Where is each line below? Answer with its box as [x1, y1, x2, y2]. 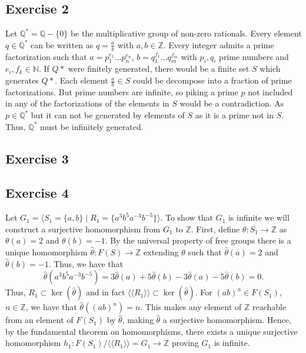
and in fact [85, 286, 125, 298]
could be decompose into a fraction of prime [132, 74, 292, 86]
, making [122, 314, 154, 326]
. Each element [55, 74, 108, 86]
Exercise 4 [5, 184, 69, 202]
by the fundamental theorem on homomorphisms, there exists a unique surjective [5, 325, 298, 337]
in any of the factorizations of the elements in [5, 97, 169, 109]
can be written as [31, 38, 94, 51]
